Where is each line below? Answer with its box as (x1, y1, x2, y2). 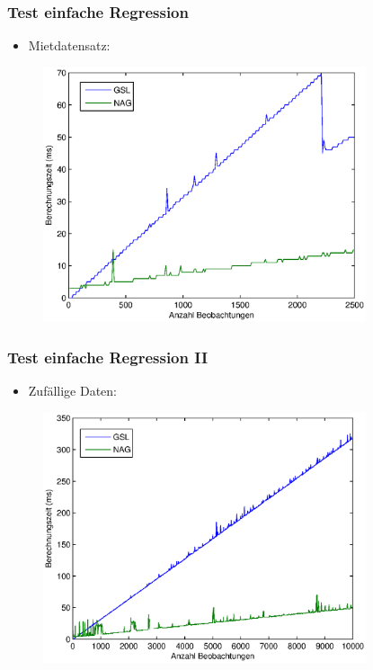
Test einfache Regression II (7, 345, 209, 368)
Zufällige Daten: (28, 381, 118, 400)
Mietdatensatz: (28, 36, 111, 55)
